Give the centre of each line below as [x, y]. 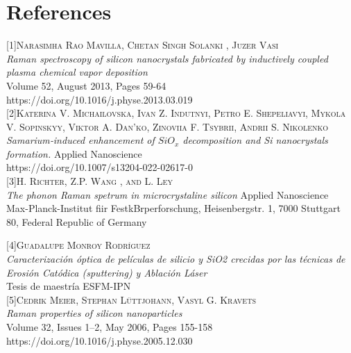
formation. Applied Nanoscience [74, 153]
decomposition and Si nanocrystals [255, 140]
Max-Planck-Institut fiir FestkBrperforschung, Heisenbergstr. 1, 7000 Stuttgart [173, 208]
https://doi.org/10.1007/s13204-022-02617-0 [100, 167]
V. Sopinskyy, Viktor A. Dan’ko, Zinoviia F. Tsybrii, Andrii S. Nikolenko [168, 126]
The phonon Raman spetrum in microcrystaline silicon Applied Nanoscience [168, 194]
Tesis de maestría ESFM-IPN [69, 286]
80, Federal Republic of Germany [77, 221]
